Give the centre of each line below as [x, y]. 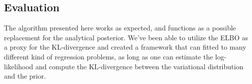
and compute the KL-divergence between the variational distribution [139, 66]
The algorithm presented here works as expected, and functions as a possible [120, 28]
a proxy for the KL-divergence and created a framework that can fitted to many [125, 47]
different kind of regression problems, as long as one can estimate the [108, 56]
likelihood [19, 66]
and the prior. [25, 76]
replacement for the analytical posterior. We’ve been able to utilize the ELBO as [126, 37]
